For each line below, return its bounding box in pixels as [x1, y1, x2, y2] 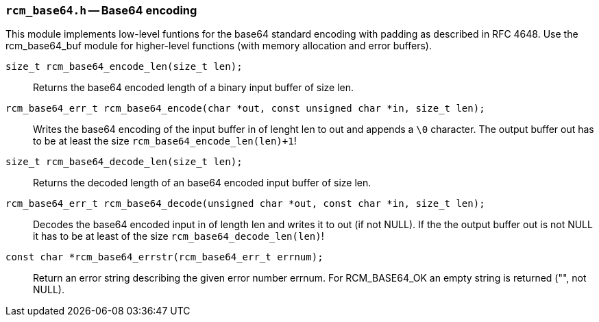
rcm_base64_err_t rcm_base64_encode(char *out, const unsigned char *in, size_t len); [5, 103, 485, 114]
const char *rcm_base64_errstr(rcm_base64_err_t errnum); [5, 251, 323, 263]
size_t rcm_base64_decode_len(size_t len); [5, 156, 243, 168]
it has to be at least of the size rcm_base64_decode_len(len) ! [33, 230, 324, 243]
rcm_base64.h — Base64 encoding [5, 3, 197, 17]
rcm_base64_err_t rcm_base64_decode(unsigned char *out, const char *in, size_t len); [5, 198, 485, 210]
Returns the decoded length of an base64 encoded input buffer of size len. [33, 177, 371, 189]
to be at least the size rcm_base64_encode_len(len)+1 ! [33, 135, 297, 147]
